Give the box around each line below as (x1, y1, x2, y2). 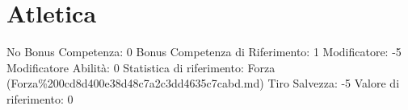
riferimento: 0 (6, 90, 74, 107)
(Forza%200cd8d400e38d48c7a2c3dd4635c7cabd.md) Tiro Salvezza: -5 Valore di (6, 75, 400, 92)
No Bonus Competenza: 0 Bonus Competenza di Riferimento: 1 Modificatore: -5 (6, 43, 402, 60)
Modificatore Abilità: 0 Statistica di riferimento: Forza (6, 59, 276, 75)
